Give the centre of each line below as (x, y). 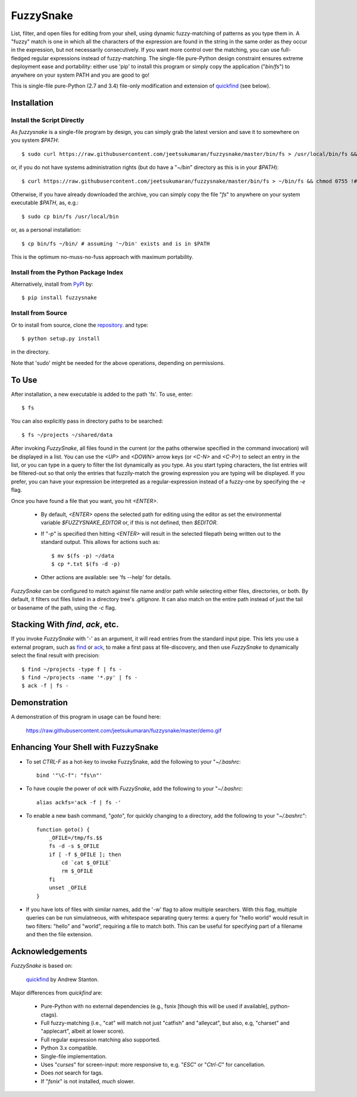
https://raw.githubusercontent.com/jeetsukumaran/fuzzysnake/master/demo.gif (124, 730)
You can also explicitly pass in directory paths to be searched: (87, 421)
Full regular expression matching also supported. (101, 1039)
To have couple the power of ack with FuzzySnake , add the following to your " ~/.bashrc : (134, 789)
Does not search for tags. (72, 1073)
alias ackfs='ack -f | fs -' (79, 802)
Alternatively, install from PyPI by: (52, 284)
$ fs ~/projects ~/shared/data (67, 435)
